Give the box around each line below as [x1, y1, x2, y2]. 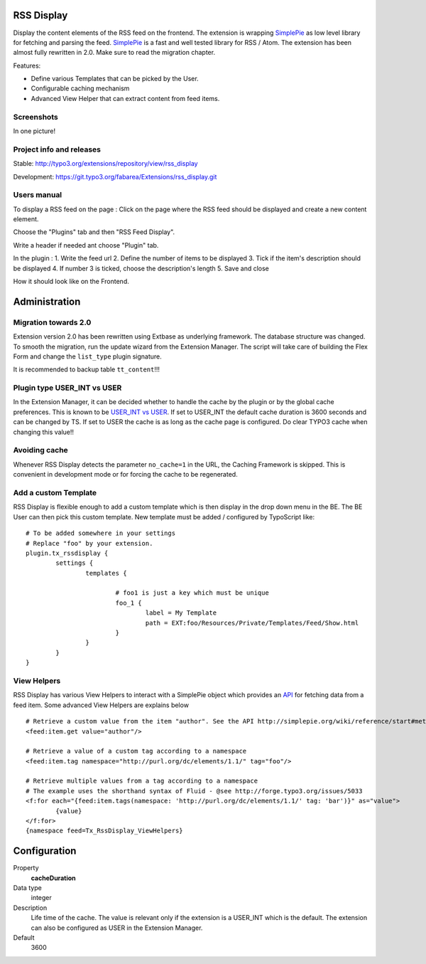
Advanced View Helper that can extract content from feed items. [31, 94, 220, 102]
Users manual [13, 190, 62, 200]
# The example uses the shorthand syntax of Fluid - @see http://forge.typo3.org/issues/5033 [26, 787, 363, 795]
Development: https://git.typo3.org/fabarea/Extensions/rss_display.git [13, 172, 217, 181]
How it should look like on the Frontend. [13, 277, 129, 286]
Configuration [13, 845, 77, 857]
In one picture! [13, 127, 56, 135]
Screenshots [13, 112, 58, 122]
